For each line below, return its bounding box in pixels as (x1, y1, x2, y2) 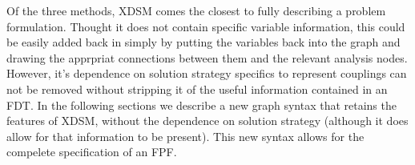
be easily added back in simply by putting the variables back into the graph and (6, 34, 401, 50)
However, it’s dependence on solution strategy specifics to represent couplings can (6, 65, 407, 82)
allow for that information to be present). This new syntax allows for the (6, 127, 365, 144)
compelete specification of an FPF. (6, 143, 177, 160)
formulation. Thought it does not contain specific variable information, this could (6, 18, 405, 34)
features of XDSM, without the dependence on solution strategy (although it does (6, 112, 409, 129)
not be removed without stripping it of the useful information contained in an (6, 80, 388, 97)
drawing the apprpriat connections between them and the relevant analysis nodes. (6, 49, 408, 66)
